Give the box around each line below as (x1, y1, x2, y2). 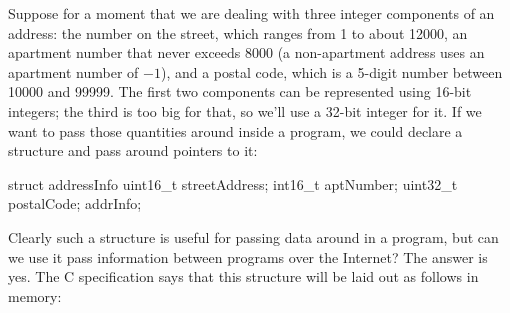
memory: (8, 285, 62, 306)
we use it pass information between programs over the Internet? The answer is (8, 246, 488, 267)
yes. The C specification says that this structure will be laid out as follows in (8, 266, 479, 287)
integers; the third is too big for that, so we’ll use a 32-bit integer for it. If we (8, 100, 482, 121)
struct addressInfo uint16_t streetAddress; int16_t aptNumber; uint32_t (8, 173, 458, 194)
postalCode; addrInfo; (8, 193, 142, 214)
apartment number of (8, 61, 139, 82)
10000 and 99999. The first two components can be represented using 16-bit (8, 81, 472, 102)
